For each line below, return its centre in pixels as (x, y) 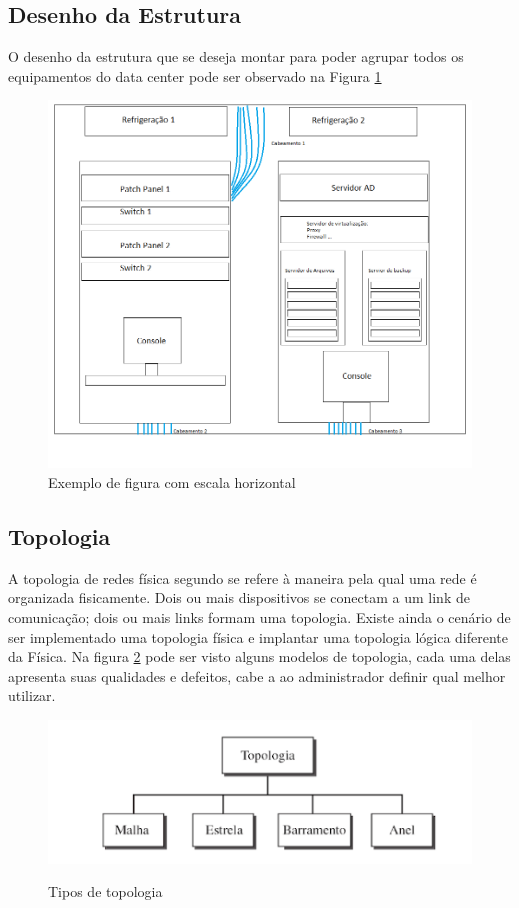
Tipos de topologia (105, 891)
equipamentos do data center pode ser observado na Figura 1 (195, 75)
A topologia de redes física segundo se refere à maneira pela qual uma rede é (242, 577)
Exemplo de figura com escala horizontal (172, 482)
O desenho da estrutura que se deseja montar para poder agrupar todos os (236, 56)
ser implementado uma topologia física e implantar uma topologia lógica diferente (258, 636)
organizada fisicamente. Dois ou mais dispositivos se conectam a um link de (239, 597)
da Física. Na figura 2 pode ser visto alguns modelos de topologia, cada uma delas (259, 656)
